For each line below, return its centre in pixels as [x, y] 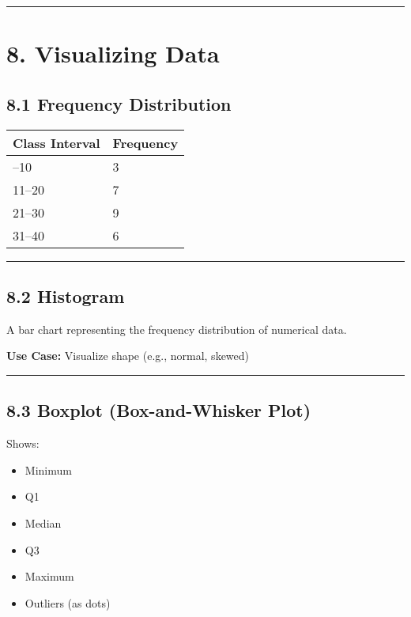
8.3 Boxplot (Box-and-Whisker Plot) [159, 410]
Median [43, 522]
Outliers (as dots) [68, 602]
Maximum [49, 576]
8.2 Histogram [66, 295]
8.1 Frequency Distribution [119, 103]
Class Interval [57, 142]
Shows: [23, 443]
